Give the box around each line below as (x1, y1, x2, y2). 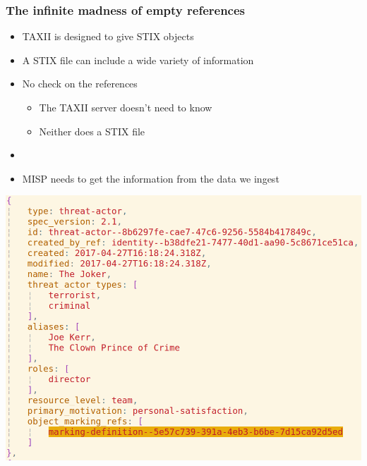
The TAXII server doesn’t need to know (39, 100, 212, 114)
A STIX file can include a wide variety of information (22, 52, 254, 67)
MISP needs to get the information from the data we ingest (22, 171, 279, 185)
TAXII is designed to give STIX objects (22, 29, 194, 44)
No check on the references (22, 76, 138, 91)
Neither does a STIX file (39, 123, 145, 138)
